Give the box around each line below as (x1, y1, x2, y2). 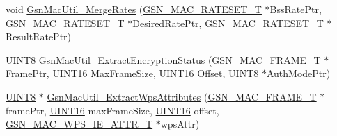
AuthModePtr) (266, 66, 331, 80)
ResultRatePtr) (6, 29, 72, 44)
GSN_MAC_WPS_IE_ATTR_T (6, 117, 153, 131)
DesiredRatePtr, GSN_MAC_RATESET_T (132, 15, 324, 30)
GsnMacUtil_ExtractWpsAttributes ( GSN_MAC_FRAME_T (47, 89, 317, 103)
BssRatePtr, (269, 2, 322, 16)
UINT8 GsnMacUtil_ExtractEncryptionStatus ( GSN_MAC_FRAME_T (6, 52, 321, 67)
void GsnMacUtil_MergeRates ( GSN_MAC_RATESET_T (6, 2, 262, 16)
